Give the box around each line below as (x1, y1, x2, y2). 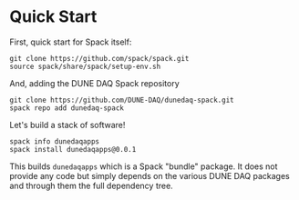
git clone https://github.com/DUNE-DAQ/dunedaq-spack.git (9, 95, 234, 105)
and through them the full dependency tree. (9, 180, 173, 191)
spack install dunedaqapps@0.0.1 (9, 145, 137, 154)
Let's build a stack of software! (9, 119, 126, 130)
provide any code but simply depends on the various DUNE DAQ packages (9, 170, 290, 181)
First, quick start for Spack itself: (9, 36, 132, 47)
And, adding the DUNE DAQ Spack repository (9, 77, 180, 88)
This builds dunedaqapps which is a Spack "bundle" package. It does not (9, 161, 278, 172)
